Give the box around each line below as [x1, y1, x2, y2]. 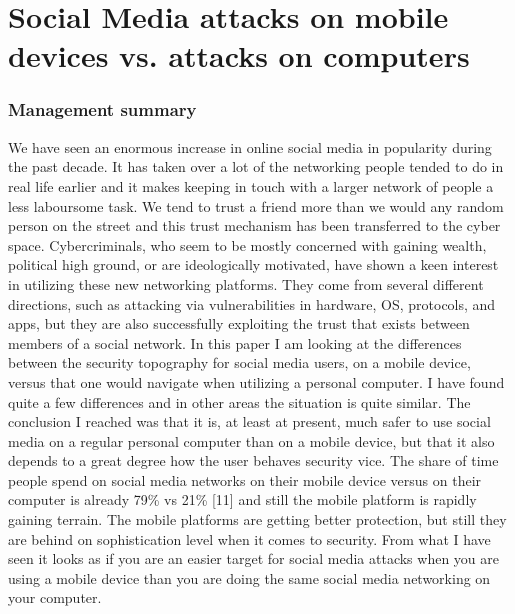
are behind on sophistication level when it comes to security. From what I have [8, 528, 491, 549]
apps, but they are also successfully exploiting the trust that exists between [8, 313, 470, 334]
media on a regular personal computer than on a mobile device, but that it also [8, 430, 495, 451]
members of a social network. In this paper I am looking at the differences [8, 332, 462, 353]
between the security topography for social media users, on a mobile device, [8, 352, 471, 373]
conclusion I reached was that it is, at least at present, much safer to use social [8, 411, 491, 432]
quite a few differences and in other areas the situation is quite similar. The [8, 391, 471, 412]
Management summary [8, 97, 197, 122]
